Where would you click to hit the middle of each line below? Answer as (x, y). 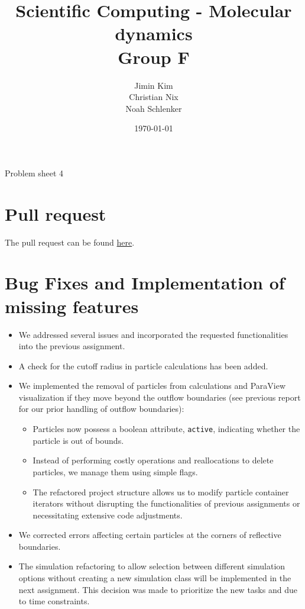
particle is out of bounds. (78, 440)
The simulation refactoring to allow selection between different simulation (152, 566)
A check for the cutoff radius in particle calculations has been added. (143, 365)
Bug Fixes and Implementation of (145, 283)
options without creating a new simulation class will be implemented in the (155, 578)
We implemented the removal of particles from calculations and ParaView (152, 386)
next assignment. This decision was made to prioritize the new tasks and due (158, 589)
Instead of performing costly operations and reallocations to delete (153, 460)
